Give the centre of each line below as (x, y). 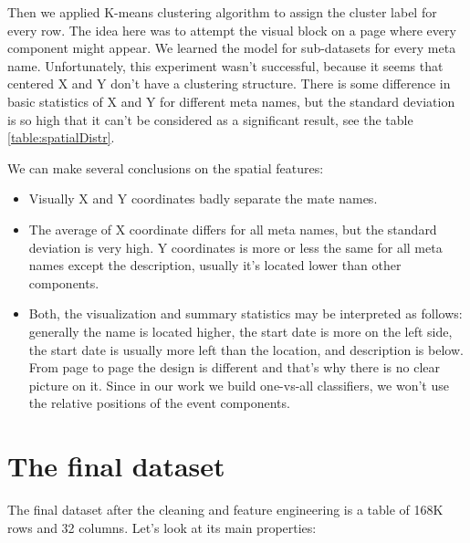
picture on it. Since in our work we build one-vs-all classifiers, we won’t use (239, 385)
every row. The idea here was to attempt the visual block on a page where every (232, 30)
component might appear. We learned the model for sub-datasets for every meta (232, 48)
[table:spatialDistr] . (61, 137)
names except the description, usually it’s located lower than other (215, 265)
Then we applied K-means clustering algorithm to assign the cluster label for (222, 12)
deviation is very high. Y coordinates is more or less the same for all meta (235, 247)
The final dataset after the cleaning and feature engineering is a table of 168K (225, 509)
